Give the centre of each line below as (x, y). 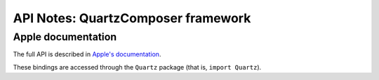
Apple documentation (65, 37)
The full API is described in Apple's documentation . (87, 54)
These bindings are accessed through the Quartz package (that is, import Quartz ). (137, 67)
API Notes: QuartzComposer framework (132, 18)
